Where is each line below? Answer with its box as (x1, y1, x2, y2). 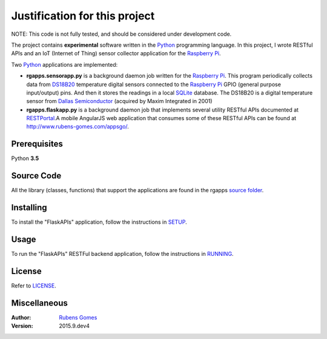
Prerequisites (11, 139, 63, 149)
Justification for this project (11, 9, 155, 22)
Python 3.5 (11, 155, 39, 162)
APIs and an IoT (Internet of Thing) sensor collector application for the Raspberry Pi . (11, 50, 221, 57)
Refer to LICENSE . (11, 282, 57, 289)
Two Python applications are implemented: (11, 61, 118, 68)
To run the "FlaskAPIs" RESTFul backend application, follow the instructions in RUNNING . (11, 250, 234, 258)
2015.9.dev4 (59, 322, 90, 330)
